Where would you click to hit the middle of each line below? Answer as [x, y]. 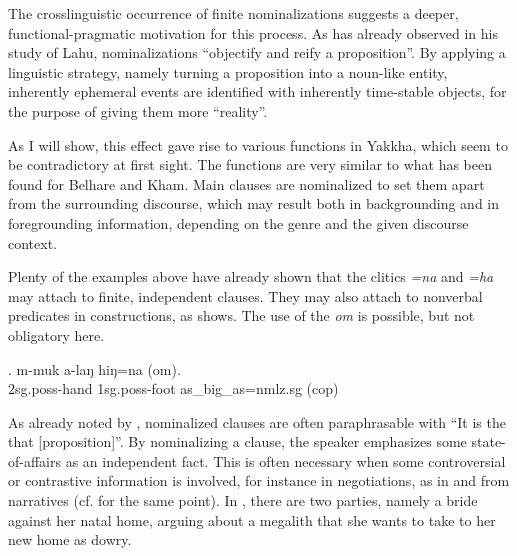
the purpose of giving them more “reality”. [138, 110]
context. [32, 242]
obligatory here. [56, 334]
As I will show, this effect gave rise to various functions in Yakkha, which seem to [258, 144]
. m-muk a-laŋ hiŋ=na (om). [94, 368]
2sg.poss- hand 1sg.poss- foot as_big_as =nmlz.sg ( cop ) [173, 388]
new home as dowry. [70, 539]
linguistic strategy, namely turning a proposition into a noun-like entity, [228, 71]
